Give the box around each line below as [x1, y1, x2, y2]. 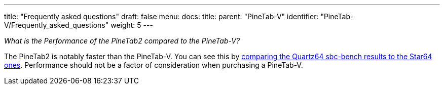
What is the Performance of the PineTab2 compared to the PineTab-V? [4, 36, 240, 45]
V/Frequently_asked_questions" [4, 21, 109, 29]
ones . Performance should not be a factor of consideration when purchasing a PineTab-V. [4, 61, 303, 69]
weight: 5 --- [110, 21, 153, 29]
